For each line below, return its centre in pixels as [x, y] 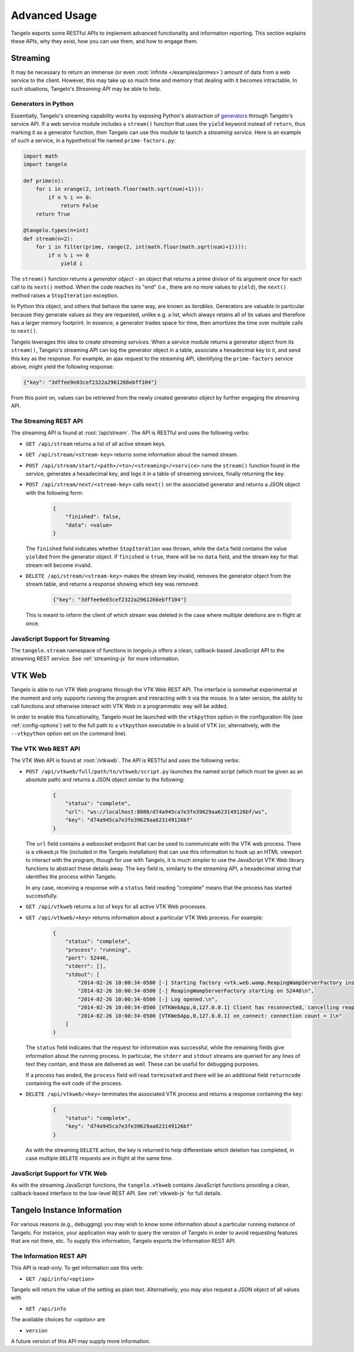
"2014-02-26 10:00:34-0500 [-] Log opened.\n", [148, 999]
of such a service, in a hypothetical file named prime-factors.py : [94, 140]
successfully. [42, 896]
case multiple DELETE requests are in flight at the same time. [99, 1158]
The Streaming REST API [47, 421]
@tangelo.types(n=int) [56, 231]
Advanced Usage [54, 15]
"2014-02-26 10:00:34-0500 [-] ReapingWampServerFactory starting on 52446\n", [196, 991]
